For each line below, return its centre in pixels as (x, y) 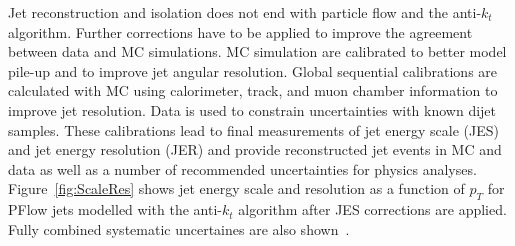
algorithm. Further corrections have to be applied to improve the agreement (240, 31)
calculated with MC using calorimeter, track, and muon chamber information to (253, 90)
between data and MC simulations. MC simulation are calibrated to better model (257, 51)
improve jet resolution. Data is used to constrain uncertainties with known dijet (252, 109)
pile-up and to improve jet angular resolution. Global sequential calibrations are (253, 70)
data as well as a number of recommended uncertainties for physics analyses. (242, 168)
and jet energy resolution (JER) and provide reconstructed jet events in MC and (255, 149)
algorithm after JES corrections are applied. (372, 209)
